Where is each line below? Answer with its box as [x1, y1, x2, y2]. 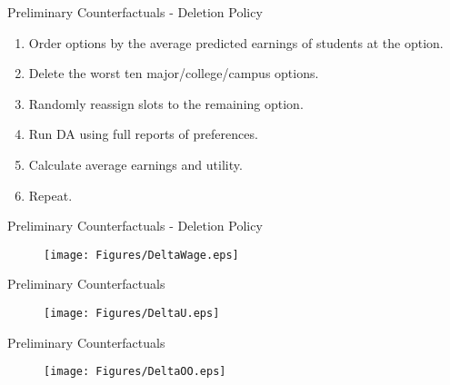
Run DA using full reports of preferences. [28, 124, 258, 143]
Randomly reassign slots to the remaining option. [28, 94, 304, 113]
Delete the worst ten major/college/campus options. [28, 64, 319, 83]
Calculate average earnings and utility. [28, 154, 243, 173]
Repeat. [28, 185, 73, 204]
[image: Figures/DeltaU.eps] [44, 307, 220, 320]
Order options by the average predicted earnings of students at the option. [28, 33, 444, 52]
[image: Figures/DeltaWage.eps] [44, 248, 239, 262]
